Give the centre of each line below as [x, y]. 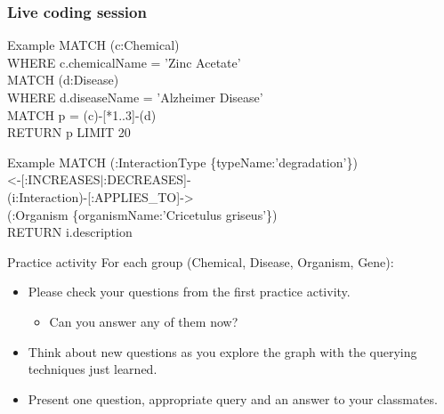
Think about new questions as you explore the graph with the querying [222, 351]
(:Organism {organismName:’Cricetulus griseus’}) [142, 214]
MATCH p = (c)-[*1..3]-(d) [82, 114]
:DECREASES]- [147, 179]
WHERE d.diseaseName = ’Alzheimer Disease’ [135, 97]
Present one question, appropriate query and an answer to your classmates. [233, 398]
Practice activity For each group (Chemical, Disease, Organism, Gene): [201, 261]
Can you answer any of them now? [144, 321]
